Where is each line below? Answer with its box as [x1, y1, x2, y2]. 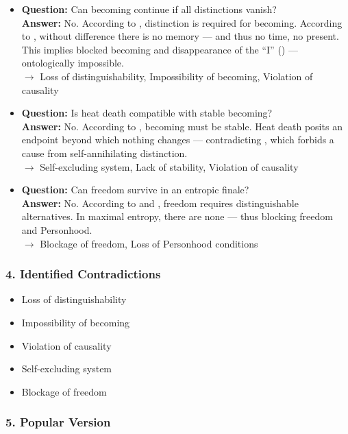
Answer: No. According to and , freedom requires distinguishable [21, 195, 299, 210]
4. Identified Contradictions [5, 265, 161, 282]
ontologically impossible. [21, 56, 124, 70]
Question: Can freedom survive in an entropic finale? [21, 182, 249, 197]
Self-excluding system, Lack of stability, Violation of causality [40, 159, 299, 173]
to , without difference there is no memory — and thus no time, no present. [21, 29, 339, 43]
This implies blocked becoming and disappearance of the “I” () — [21, 42, 298, 56]
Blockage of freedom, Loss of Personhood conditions [40, 236, 258, 250]
